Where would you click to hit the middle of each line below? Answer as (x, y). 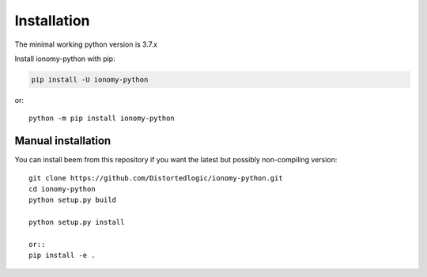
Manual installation (63, 141)
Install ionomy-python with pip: (65, 59)
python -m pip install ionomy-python (102, 118)
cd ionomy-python (62, 189)
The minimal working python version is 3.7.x (86, 44)
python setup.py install (77, 222)
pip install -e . (62, 256)
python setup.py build (73, 200)
